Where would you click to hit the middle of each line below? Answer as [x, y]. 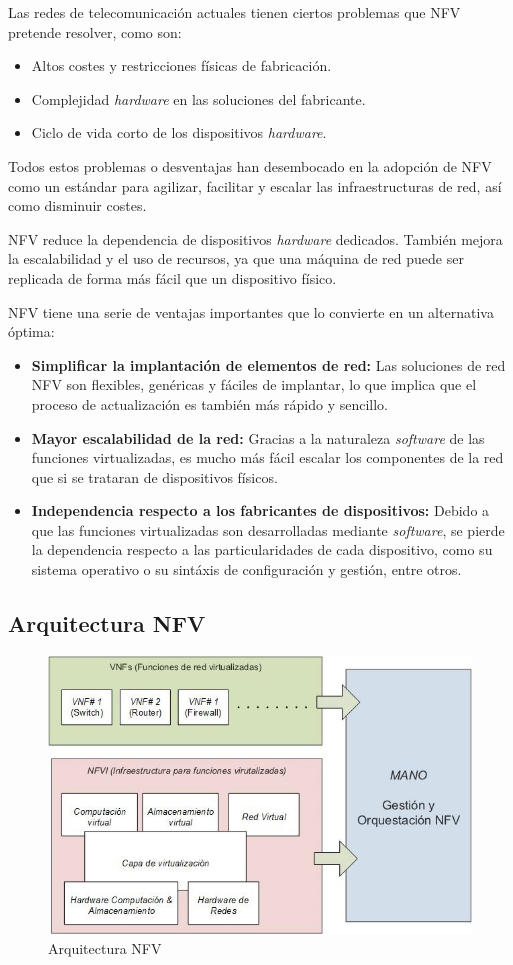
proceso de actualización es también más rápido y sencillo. [209, 403]
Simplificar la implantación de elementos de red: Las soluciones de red [268, 364]
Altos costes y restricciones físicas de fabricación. [181, 65]
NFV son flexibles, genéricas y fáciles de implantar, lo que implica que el [254, 384]
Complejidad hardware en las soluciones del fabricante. [198, 98]
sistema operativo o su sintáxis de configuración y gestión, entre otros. [246, 569]
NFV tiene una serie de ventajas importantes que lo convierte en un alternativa [251, 311]
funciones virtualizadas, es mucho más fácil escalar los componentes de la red [267, 457]
